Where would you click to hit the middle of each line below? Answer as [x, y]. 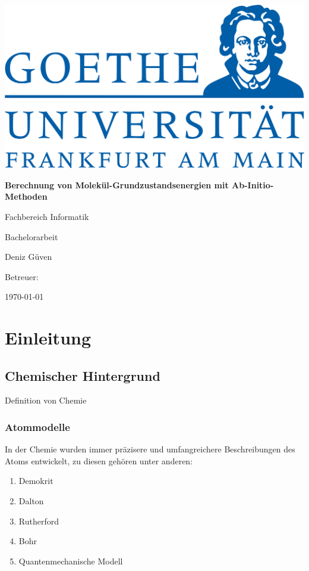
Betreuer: [22, 276]
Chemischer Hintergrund [83, 375]
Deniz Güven [29, 257]
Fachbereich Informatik [47, 216]
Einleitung [48, 338]
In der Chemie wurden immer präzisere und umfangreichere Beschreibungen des [150, 449]
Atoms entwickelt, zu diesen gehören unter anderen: [99, 460]
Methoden [26, 196]
